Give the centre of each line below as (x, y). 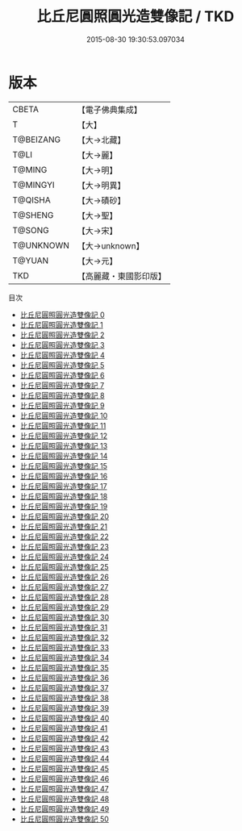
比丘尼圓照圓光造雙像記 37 (64, 687)
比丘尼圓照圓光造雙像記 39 (65, 708)
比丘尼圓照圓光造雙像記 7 (62, 385)
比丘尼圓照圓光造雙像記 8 (62, 395)
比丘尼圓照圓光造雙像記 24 (65, 557)
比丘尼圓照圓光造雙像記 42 (65, 738)
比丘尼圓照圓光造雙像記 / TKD (136, 17)
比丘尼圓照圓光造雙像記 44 (65, 758)
